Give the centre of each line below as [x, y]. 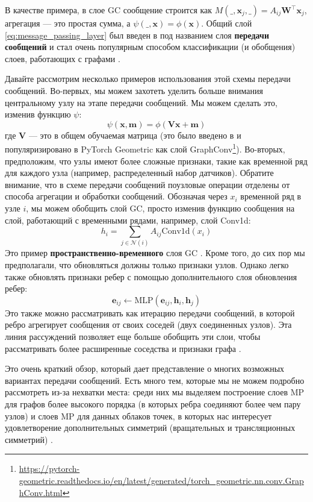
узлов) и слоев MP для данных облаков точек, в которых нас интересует [138, 416]
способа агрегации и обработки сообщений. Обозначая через [116, 196]
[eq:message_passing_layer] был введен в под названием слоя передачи [137, 35]
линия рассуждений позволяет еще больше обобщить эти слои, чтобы [133, 337]
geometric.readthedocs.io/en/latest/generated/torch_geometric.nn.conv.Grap [161, 480]
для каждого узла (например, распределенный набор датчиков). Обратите [139, 173]
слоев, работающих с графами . [63, 58]
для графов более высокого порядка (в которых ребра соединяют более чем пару [153, 404]
